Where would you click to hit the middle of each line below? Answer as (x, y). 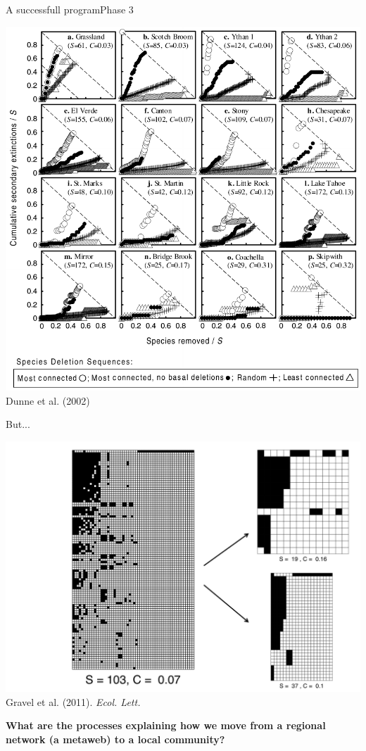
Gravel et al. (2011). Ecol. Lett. (73, 701)
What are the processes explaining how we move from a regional (166, 725)
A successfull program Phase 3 (70, 9)
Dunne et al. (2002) (48, 400)
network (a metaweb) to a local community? (115, 739)
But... (18, 424)
